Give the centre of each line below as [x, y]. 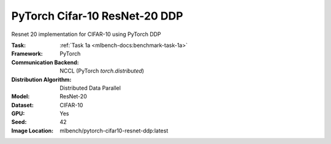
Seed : [19, 122]
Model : [21, 96]
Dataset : [22, 105]
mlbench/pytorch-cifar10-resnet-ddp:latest [114, 131]
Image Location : [32, 131]
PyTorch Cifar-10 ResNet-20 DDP [97, 16]
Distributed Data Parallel [90, 88]
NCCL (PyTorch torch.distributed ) [102, 71]
